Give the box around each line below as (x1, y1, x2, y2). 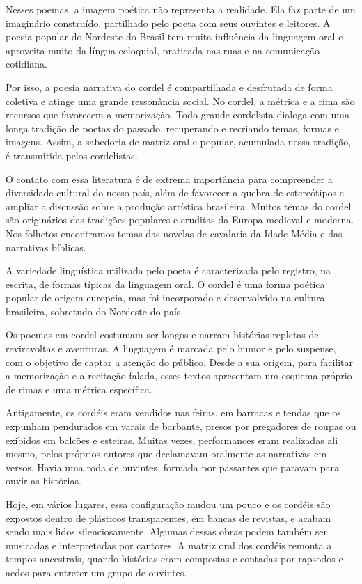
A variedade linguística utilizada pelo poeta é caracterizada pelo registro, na (6, 263, 331, 278)
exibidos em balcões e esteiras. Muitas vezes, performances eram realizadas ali (6, 432, 338, 447)
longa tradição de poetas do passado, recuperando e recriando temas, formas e (6, 120, 339, 135)
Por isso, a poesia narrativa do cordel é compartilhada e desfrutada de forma (6, 79, 333, 94)
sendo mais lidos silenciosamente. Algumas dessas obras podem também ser (6, 524, 328, 539)
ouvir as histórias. (6, 473, 81, 488)
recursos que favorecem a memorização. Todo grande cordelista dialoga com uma (6, 107, 349, 122)
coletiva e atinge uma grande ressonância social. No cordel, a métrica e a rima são (6, 93, 355, 108)
